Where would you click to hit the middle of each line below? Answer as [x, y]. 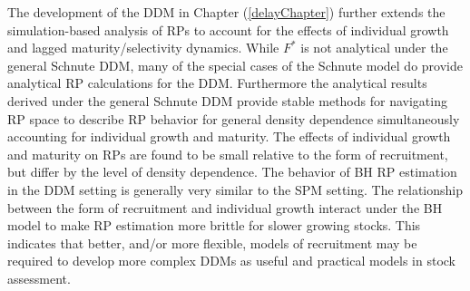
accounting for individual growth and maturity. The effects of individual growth [229, 136]
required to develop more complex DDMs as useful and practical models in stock [232, 261]
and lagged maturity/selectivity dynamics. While [143, 48]
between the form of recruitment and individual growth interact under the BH [225, 207]
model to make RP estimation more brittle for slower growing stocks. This [214, 225]
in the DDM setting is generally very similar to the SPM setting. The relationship [235, 189]
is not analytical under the [374, 48]
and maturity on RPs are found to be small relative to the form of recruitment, [228, 154]
